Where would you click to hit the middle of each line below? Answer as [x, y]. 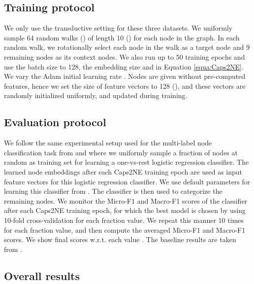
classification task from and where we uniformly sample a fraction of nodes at [121, 152]
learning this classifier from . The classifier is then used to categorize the [113, 191]
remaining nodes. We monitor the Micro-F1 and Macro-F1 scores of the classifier [126, 200]
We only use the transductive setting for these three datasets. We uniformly [118, 28]
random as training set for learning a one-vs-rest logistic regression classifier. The [127, 162]
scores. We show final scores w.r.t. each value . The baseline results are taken [120, 239]
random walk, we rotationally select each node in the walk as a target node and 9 [127, 47]
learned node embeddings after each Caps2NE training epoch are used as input [123, 171]
